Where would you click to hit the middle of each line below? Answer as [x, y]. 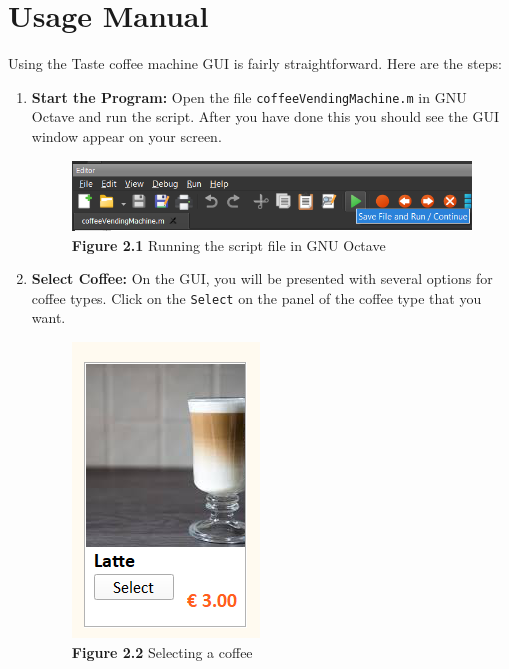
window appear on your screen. [126, 135]
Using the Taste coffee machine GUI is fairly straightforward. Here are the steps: [255, 63]
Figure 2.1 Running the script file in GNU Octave [228, 244]
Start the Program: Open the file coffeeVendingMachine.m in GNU [249, 96]
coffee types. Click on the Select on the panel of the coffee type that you [256, 297]
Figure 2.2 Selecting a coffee [162, 651]
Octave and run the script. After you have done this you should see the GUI [265, 116]
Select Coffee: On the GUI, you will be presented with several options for [262, 278]
